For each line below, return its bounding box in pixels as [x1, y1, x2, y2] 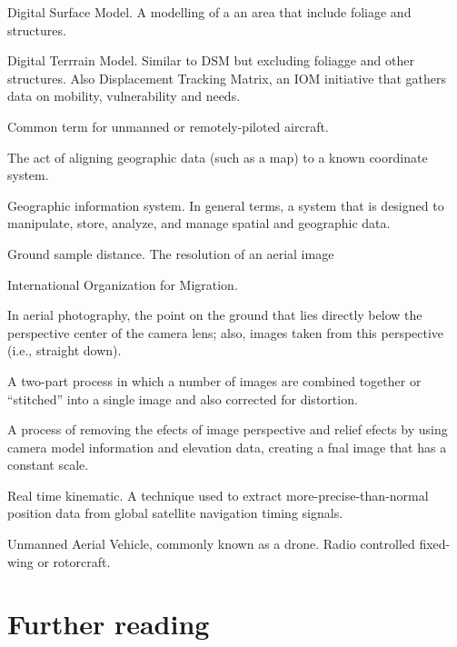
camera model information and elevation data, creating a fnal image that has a [7, 437, 447, 456]
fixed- [419, 534, 451, 553]
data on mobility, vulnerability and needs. [7, 86, 241, 105]
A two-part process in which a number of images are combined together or [7, 371, 422, 390]
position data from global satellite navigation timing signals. [7, 503, 343, 523]
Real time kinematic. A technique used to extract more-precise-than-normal [7, 485, 429, 504]
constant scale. [7, 455, 89, 474]
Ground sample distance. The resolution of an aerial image [7, 244, 334, 263]
